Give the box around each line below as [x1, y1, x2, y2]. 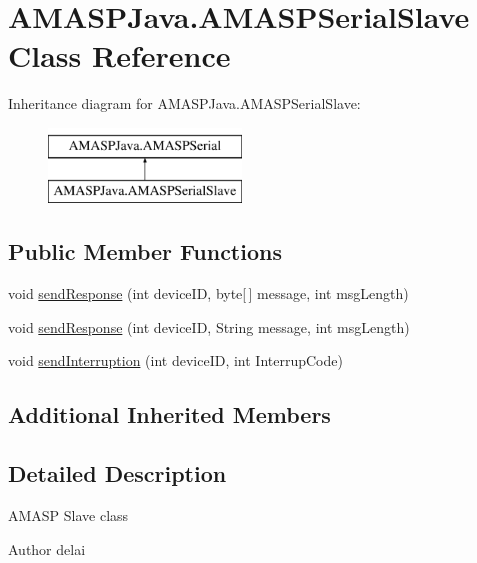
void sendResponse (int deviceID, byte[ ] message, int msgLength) [8, 283, 409, 304]
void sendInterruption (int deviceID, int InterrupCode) [8, 350, 343, 371]
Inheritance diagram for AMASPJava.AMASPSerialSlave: [8, 93, 361, 114]
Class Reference [8, 35, 231, 76]
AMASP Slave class [8, 505, 129, 526]
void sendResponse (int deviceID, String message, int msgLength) [8, 316, 410, 337]
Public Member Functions [8, 236, 282, 267]
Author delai [8, 538, 86, 559]
